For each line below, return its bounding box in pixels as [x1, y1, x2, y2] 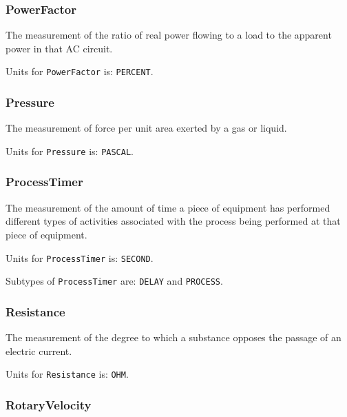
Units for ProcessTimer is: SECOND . [6, 250, 154, 265]
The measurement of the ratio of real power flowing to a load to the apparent [6, 28, 332, 42]
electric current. [6, 343, 72, 358]
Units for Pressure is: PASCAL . [6, 143, 134, 158]
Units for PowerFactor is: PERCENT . [6, 64, 154, 79]
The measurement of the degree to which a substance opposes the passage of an [6, 330, 341, 345]
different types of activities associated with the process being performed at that [6, 214, 341, 228]
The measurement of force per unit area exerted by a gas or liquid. [6, 121, 287, 135]
